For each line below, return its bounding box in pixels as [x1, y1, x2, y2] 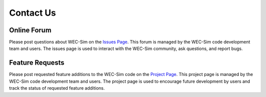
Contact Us [9, 7, 56, 18]
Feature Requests [9, 59, 65, 67]
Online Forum [9, 26, 52, 34]
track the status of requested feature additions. [9, 85, 105, 91]
